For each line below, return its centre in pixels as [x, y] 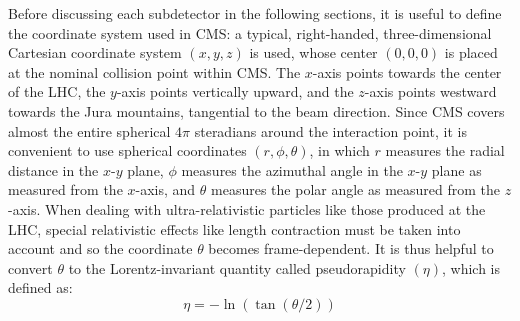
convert [30, 267]
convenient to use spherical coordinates [127, 150]
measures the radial [445, 150]
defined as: [40, 287]
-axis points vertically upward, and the [235, 91]
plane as [456, 169]
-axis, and [165, 189]
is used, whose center [313, 52]
